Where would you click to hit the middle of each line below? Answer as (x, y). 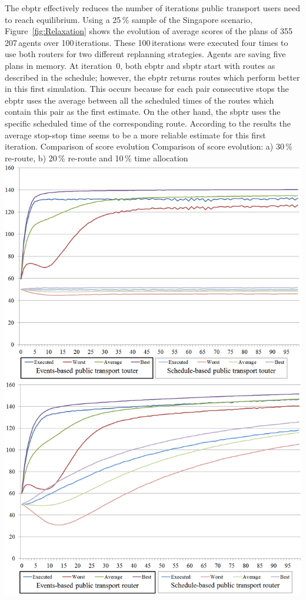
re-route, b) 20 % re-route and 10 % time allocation (97, 158)
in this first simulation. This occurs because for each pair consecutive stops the (147, 89)
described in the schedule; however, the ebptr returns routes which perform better (152, 77)
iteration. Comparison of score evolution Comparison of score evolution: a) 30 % (149, 146)
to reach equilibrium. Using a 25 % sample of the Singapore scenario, (129, 19)
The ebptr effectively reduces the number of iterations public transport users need (152, 8)
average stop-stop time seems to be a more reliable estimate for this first (135, 135)
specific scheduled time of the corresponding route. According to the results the (148, 123)
